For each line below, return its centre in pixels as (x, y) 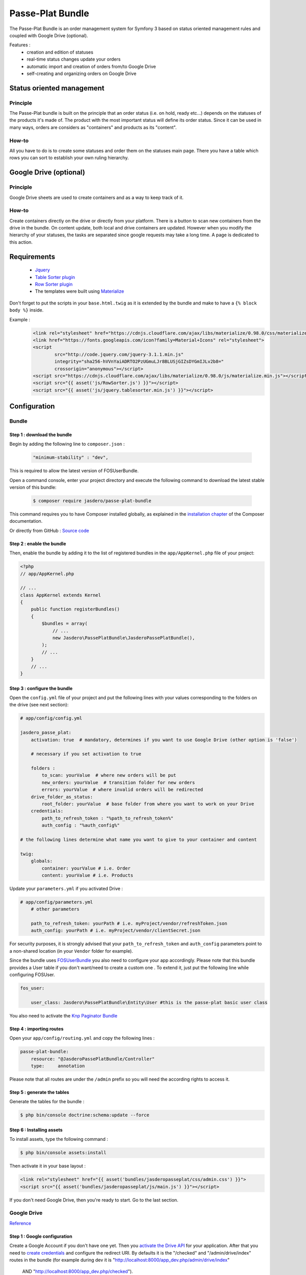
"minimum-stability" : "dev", (71, 457)
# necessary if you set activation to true (86, 754)
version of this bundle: (33, 487)
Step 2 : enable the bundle (38, 544)
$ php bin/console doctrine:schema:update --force (85, 1115)
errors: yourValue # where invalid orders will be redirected (122, 790)
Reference (20, 1223)
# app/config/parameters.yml (57, 902)
